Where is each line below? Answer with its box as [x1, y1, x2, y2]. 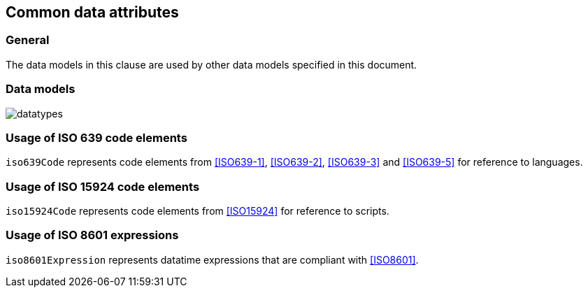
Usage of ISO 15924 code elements [6, 179, 200, 194]
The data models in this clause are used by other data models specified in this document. [6, 58, 417, 71]
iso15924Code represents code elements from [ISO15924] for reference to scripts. [6, 205, 389, 217]
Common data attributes [6, 3, 179, 21]
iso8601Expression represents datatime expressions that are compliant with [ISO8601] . [6, 253, 419, 266]
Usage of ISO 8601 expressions [6, 228, 179, 243]
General [6, 33, 50, 48]
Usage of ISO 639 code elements [6, 130, 187, 145]
